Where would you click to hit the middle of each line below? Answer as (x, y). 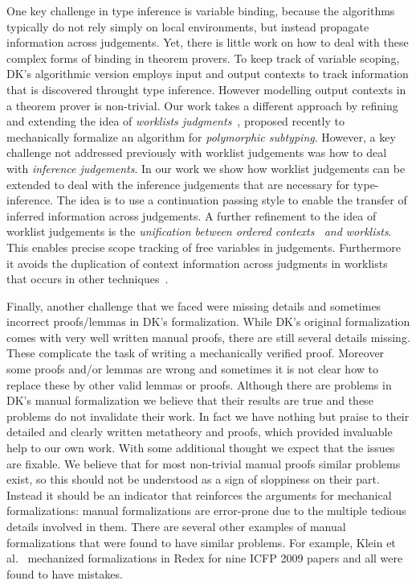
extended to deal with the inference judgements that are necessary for (178, 184)
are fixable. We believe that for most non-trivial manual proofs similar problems (204, 463)
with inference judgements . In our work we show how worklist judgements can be (206, 168)
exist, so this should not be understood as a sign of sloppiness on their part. (193, 479)
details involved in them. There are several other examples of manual (176, 526)
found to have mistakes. (65, 573)
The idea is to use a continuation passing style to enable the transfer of (232, 200)
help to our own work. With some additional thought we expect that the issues (201, 448)
